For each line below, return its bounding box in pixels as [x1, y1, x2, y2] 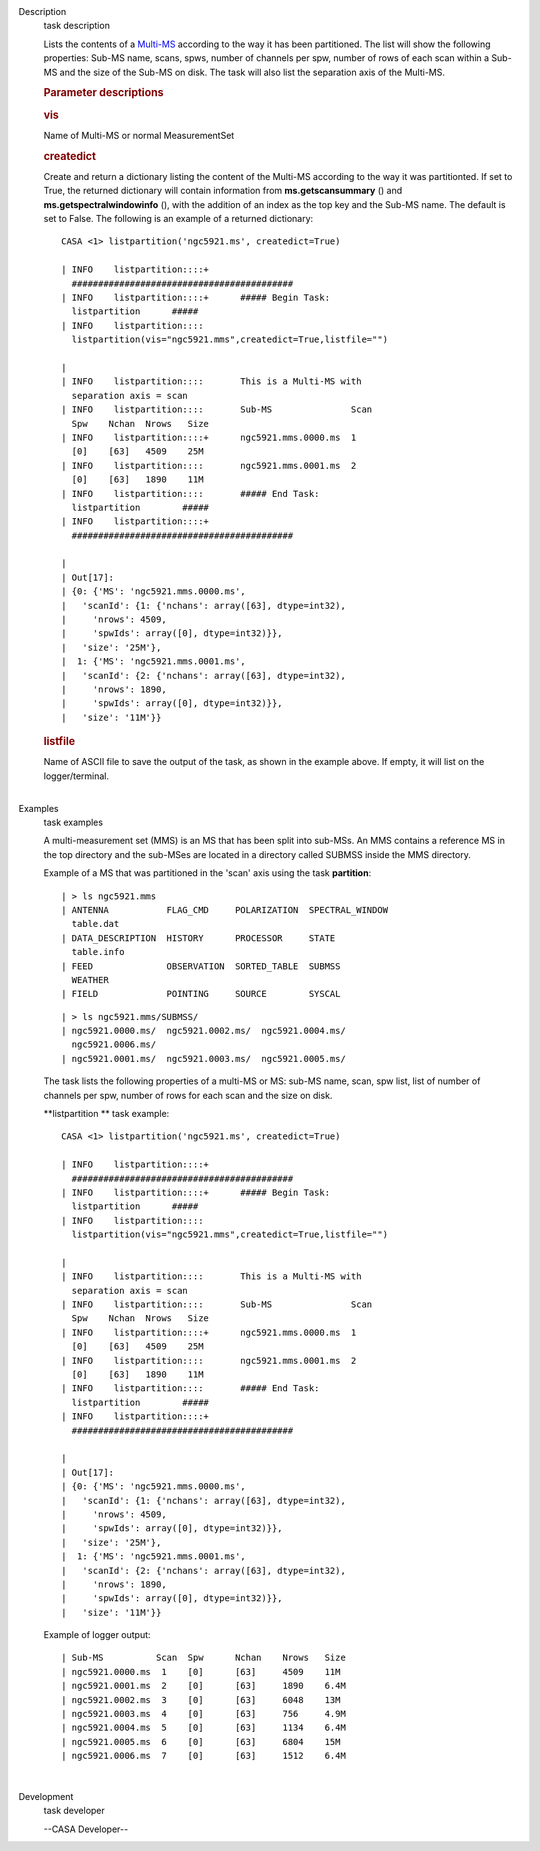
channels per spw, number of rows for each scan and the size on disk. [43, 1089, 333, 1101]
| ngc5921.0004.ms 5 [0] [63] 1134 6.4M [61, 1722, 347, 1734]
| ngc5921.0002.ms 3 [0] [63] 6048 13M [61, 1694, 341, 1705]
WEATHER [71, 974, 109, 985]
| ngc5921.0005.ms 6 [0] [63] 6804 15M [61, 1736, 341, 1747]
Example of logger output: [43, 1629, 151, 1641]
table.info [71, 946, 125, 958]
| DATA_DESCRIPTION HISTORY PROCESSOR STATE [61, 932, 336, 944]
